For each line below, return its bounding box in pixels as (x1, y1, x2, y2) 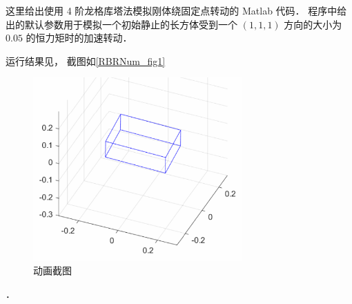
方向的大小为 (284, 17, 342, 31)
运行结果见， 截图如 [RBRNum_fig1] (6, 53, 166, 68)
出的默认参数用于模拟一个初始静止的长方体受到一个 (6, 17, 237, 31)
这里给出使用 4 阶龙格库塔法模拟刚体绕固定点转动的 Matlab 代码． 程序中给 (6, 3, 347, 17)
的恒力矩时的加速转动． (26, 30, 133, 45)
